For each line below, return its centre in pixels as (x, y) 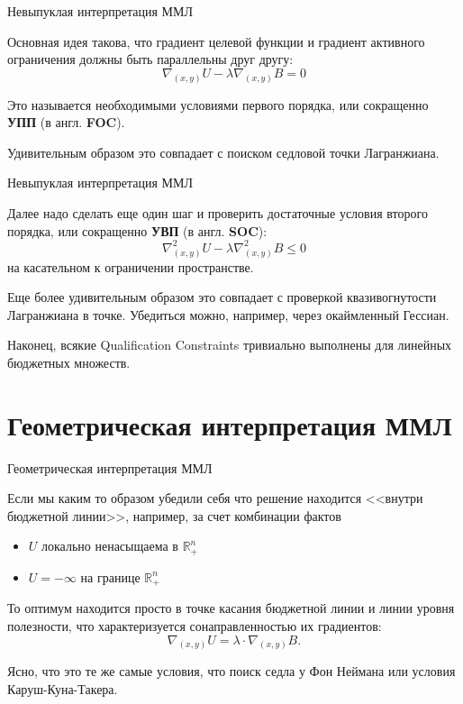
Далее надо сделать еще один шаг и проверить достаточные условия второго (218, 213)
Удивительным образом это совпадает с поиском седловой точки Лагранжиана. (223, 152)
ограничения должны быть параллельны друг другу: (150, 59)
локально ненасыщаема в (110, 546)
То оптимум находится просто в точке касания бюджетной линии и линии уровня (231, 608)
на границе (110, 576)
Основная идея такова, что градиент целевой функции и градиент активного (216, 41)
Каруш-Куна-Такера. (63, 688)
